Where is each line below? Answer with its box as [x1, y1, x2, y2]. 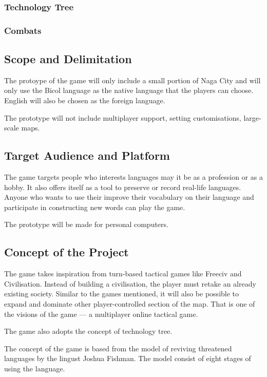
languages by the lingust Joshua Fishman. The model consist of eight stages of [4, 353, 251, 364]
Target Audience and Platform [4, 147, 170, 163]
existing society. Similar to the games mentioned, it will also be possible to [4, 288, 239, 299]
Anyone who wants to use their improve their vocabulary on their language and [4, 192, 254, 202]
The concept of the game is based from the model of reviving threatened [4, 343, 232, 353]
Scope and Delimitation [4, 51, 132, 67]
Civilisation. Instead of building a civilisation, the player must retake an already [4, 278, 256, 289]
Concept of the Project [4, 244, 129, 260]
